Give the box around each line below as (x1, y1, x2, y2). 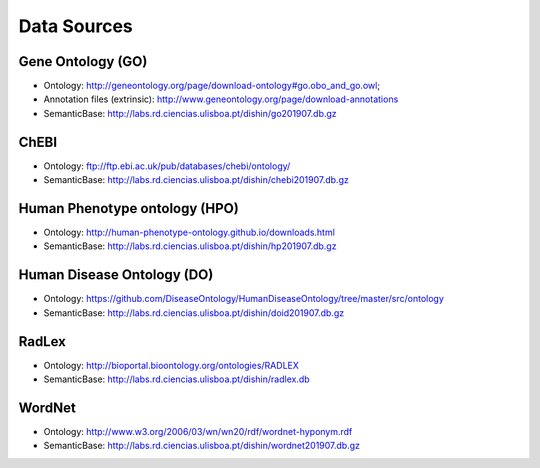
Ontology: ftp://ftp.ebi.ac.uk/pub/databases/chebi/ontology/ (43, 160, 291, 172)
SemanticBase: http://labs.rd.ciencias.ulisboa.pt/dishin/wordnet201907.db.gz (43, 440, 360, 452)
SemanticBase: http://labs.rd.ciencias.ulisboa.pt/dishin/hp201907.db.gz (43, 240, 337, 252)
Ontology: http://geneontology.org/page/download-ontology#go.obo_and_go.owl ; (43, 80, 380, 92)
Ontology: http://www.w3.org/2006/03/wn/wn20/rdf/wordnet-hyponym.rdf (43, 425, 353, 437)
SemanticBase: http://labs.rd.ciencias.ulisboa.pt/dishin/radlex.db (43, 373, 310, 385)
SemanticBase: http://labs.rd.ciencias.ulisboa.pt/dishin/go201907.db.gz (43, 107, 337, 119)
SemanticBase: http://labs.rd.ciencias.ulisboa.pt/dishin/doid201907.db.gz (43, 306, 345, 319)
